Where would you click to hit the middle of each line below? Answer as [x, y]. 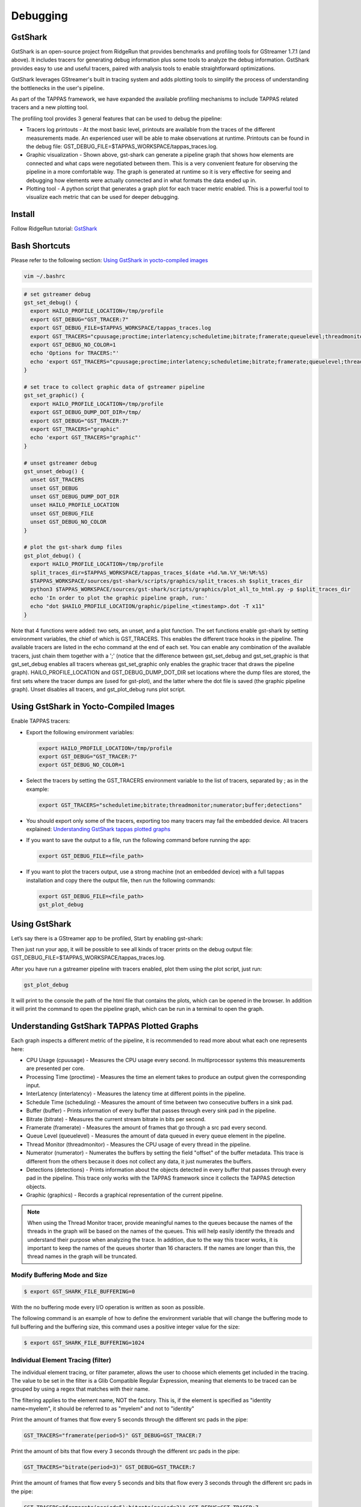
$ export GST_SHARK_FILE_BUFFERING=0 [79, 1292]
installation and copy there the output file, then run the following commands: [121, 880]
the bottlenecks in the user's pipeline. [58, 88]
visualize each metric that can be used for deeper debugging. [103, 197]
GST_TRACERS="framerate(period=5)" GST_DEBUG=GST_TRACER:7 [113, 1436]
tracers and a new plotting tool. [50, 107]
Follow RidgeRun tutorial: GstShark [54, 228]
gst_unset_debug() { [54, 471]
